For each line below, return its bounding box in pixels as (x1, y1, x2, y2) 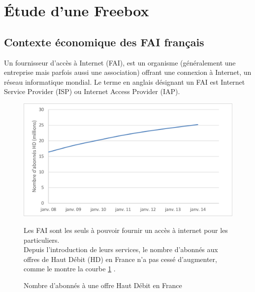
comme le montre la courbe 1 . (24, 263, 116, 274)
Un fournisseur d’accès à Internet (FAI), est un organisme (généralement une (4, 57, 236, 67)
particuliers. (24, 234, 60, 245)
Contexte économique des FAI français (4, 34, 204, 49)
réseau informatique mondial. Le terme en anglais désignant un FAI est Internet (4, 76, 245, 87)
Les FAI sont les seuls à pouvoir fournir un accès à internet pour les (24, 225, 228, 235)
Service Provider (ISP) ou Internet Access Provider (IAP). (4, 86, 180, 97)
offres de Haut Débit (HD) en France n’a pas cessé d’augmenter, (24, 254, 217, 264)
